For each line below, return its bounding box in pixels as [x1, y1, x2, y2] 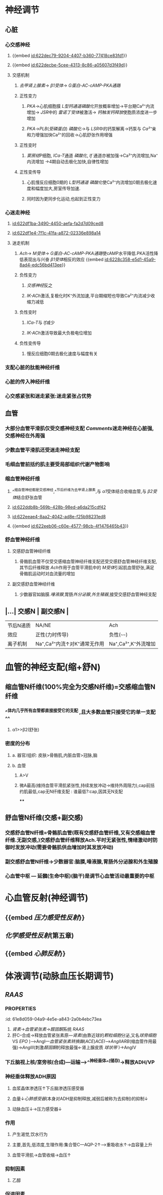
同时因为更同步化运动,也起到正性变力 [26, 196, 101, 201]
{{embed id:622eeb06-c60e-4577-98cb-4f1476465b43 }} [12, 523, 129, 529]
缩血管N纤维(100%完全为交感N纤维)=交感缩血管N [5, 683, 156, 691]
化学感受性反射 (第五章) [5, 931, 74, 940]
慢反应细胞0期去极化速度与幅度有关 [26, 351, 98, 356]
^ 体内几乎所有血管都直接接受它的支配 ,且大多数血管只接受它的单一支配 [5, 707, 156, 716]
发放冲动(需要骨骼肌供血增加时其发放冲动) [15, 844, 113, 851]
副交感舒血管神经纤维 [12, 581, 55, 587]
